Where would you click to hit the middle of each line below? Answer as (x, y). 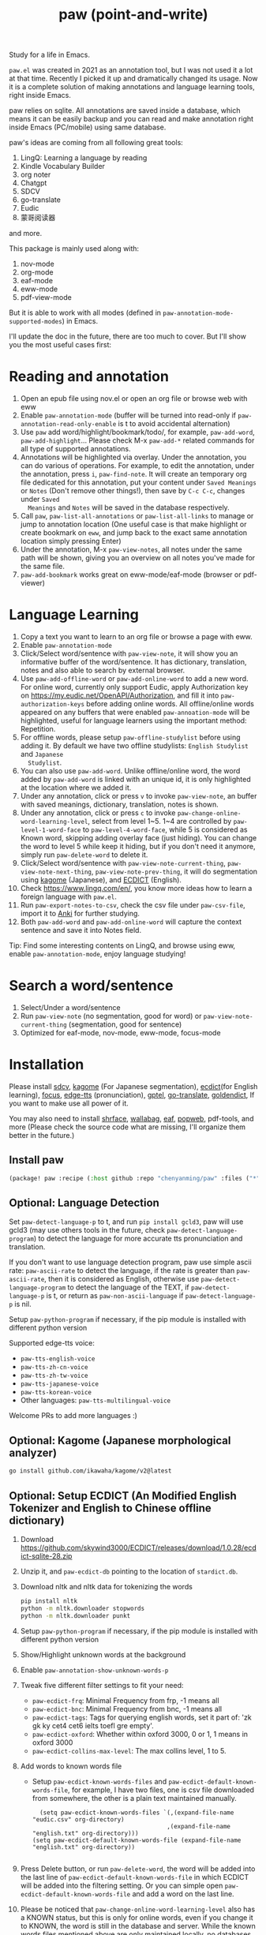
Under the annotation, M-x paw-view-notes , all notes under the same (131, 549)
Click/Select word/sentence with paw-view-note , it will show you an (129, 653)
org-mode (37, 272)
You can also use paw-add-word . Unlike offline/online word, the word (130, 771)
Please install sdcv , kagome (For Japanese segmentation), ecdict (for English (133, 1086)
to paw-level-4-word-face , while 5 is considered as (165, 829)
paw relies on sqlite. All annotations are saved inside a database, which (125, 110)
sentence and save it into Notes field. (81, 930)
